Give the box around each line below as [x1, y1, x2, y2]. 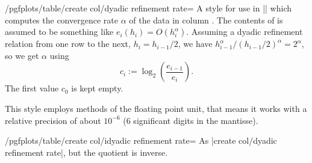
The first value [5, 82, 59, 94]
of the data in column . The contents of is [129, 13, 283, 26]
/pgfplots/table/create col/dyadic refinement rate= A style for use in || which [5, 2, 292, 14]
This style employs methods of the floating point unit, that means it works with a [5, 102, 307, 114]
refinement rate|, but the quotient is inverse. [5, 146, 168, 158]
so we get [5, 49, 39, 61]
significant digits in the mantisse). [133, 114, 258, 126]
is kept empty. [71, 82, 123, 94]
